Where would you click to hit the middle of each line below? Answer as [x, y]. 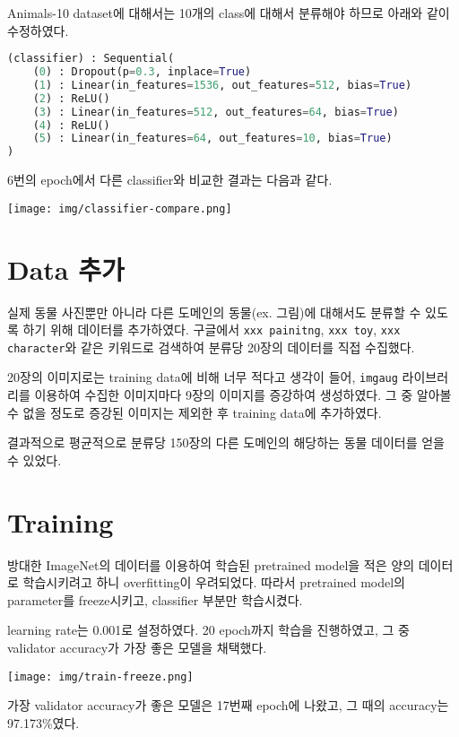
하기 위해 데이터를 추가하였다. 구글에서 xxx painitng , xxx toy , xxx [212, 329]
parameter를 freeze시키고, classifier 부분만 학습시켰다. [155, 599]
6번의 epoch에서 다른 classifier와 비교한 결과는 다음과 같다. [170, 180]
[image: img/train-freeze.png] [100, 676]
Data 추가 [66, 269]
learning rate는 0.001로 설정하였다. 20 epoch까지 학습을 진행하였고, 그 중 [208, 630]
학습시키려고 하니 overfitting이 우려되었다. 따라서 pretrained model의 [214, 582]
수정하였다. [38, 30]
